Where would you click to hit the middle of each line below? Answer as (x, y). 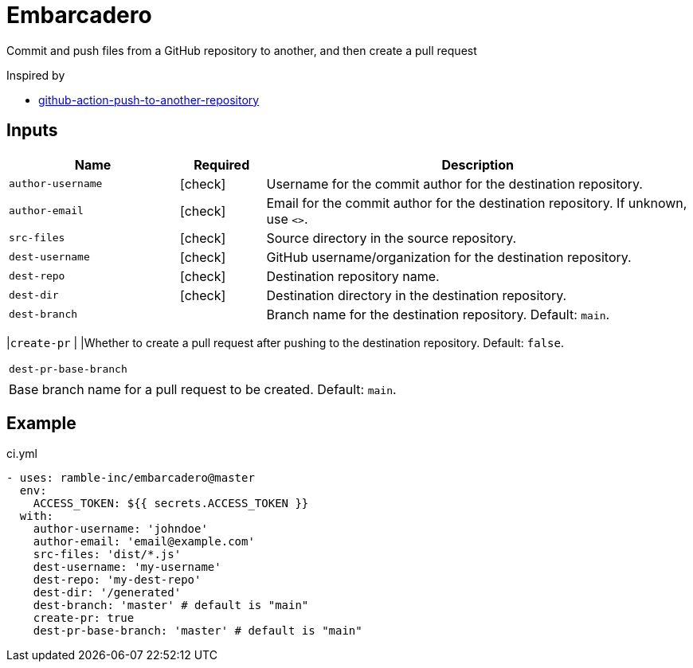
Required (222, 164)
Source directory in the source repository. (392, 238)
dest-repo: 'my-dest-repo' (117, 580)
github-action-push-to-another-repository (149, 100)
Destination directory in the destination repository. (417, 295)
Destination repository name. (353, 276)
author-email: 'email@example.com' (144, 542)
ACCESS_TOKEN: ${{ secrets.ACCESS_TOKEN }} (171, 504)
